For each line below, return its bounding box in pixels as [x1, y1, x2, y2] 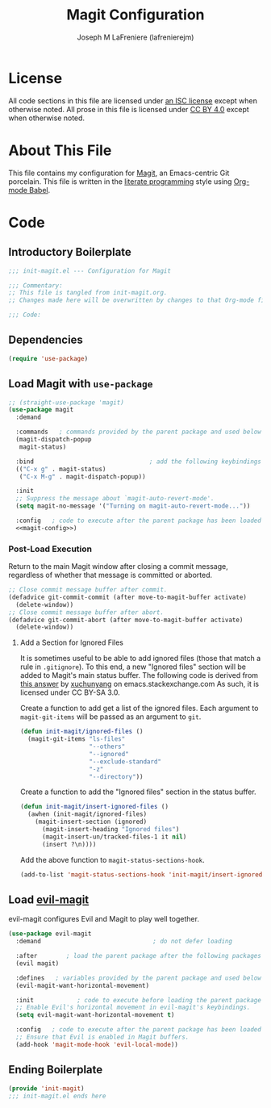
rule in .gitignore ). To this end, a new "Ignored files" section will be [19, 662, 246, 671]
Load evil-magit [8, 893, 90, 906]
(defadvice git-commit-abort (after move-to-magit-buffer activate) [8, 616, 244, 624]
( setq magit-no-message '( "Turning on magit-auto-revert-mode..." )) [15, 502, 251, 510]
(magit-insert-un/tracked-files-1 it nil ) [41, 833, 187, 841]
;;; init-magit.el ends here [8, 1092, 106, 1100]
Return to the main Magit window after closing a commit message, [8, 562, 228, 571]
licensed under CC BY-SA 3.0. [19, 688, 121, 697]
